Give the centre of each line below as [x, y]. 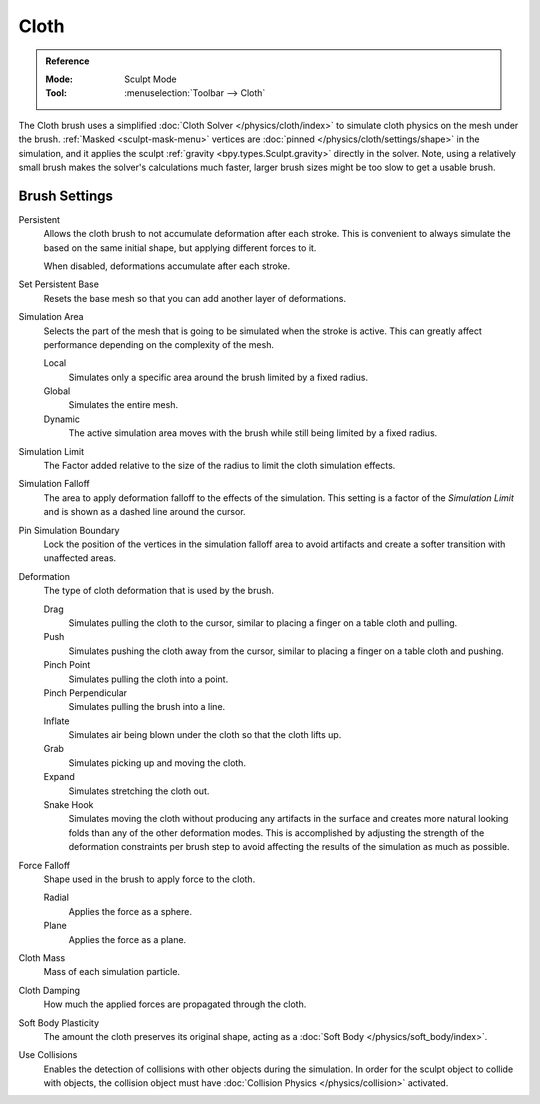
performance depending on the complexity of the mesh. [159, 344]
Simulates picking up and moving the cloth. [157, 762]
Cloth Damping [49, 990]
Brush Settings [66, 195]
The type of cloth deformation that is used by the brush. [159, 591]
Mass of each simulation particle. [111, 972]
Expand [59, 777]
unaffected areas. [80, 558]
